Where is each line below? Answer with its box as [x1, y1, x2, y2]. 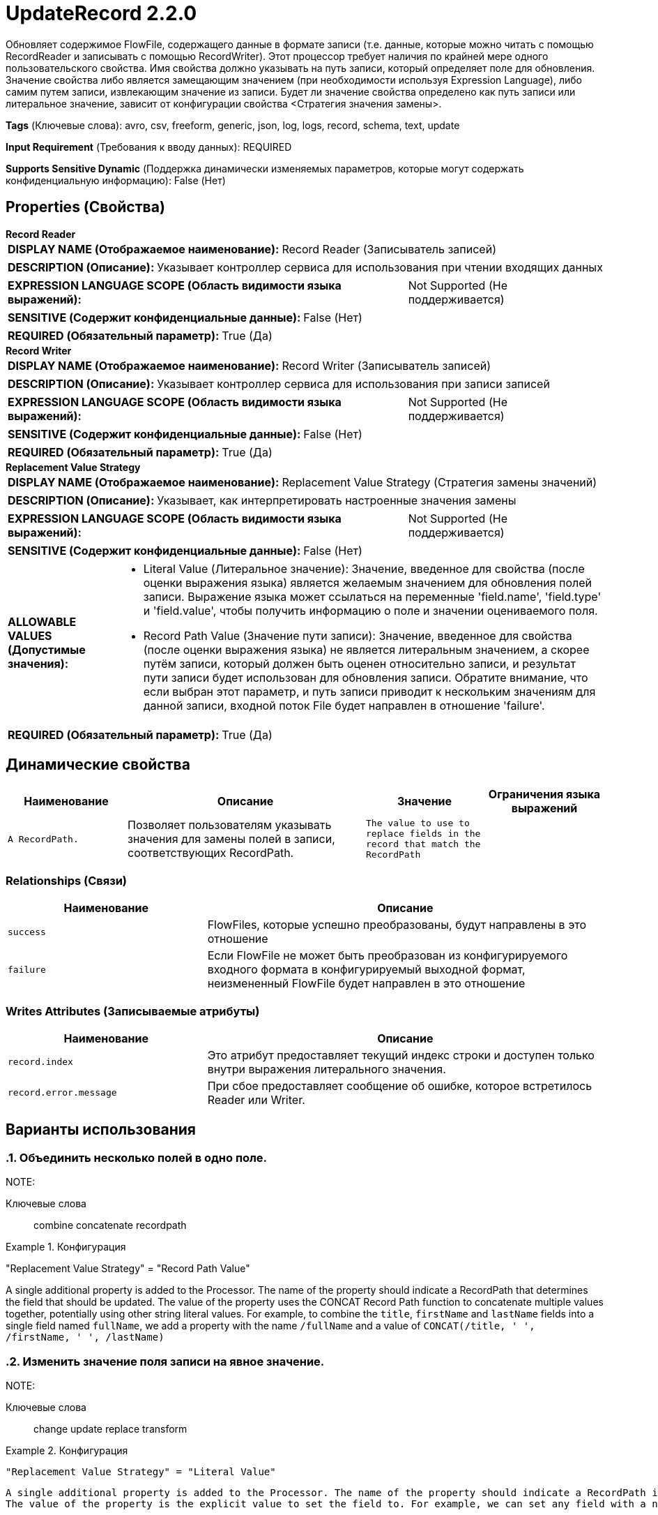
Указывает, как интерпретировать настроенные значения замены [157, 493, 517, 507]
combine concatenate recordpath [33, 1219, 187, 1232]
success [8, 926, 46, 937]
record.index [8, 1057, 73, 1068]
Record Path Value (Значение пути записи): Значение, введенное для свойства [143, 628, 572, 643]
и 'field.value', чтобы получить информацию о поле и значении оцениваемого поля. [143, 603, 598, 618]
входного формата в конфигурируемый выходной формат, [207, 962, 526, 977]
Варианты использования [6, 1121, 196, 1139]
